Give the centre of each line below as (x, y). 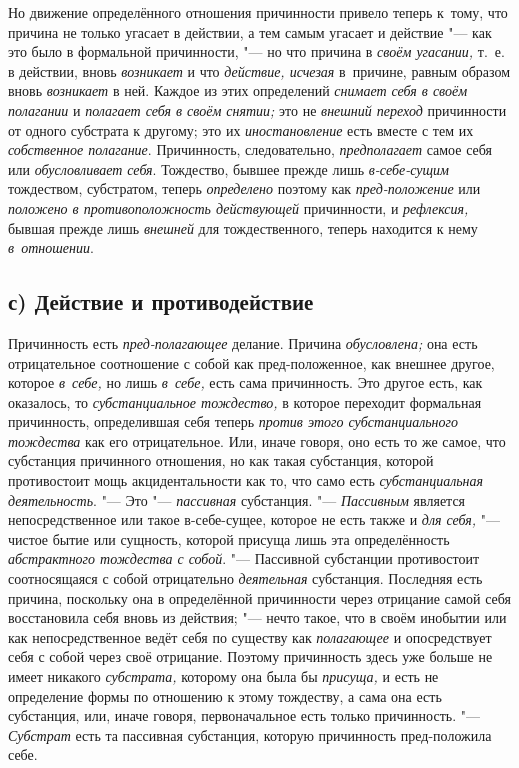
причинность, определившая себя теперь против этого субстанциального (233, 421)
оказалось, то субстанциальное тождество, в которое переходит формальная (245, 401)
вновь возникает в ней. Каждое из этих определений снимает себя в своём (238, 90)
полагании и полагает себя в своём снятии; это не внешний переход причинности (257, 109)
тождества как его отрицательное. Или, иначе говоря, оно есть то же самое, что (257, 440)
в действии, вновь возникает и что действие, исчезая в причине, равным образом (259, 70)
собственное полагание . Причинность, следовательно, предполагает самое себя (250, 149)
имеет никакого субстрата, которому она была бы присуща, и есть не (223, 676)
